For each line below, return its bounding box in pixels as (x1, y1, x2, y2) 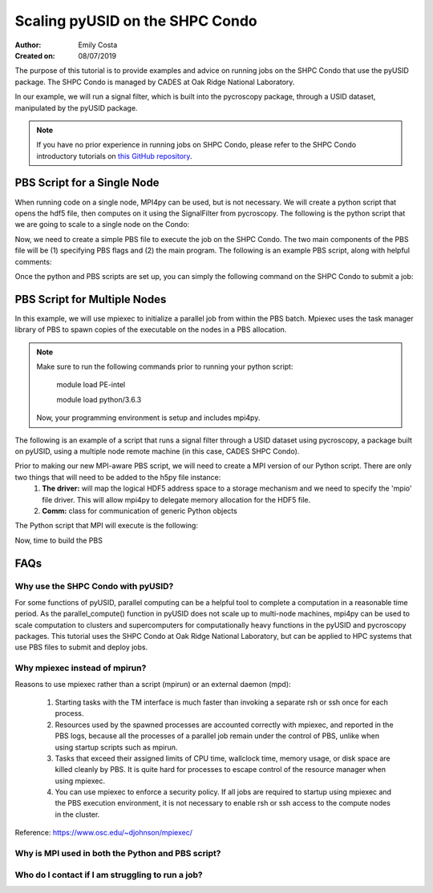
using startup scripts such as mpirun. (55, 742, 178, 752)
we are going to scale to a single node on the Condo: (14, 220, 190, 229)
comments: (14, 257, 52, 266)
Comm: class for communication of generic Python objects (42, 506, 238, 515)
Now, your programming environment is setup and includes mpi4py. (36, 413, 261, 422)
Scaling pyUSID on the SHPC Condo (14, 12, 257, 30)
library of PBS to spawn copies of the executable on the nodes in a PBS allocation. (14, 325, 287, 334)
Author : (14, 40, 42, 50)
